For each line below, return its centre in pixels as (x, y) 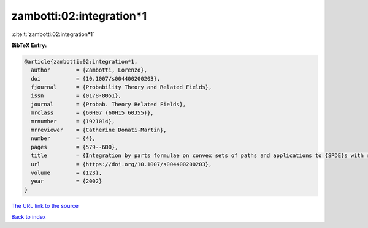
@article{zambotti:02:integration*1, (81, 61)
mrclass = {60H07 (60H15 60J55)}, (92, 113)
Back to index (29, 217)
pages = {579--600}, (75, 147)
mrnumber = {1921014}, (73, 121)
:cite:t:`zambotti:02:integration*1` (53, 34)
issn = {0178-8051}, (76, 96)
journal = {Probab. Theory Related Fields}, (109, 104)
